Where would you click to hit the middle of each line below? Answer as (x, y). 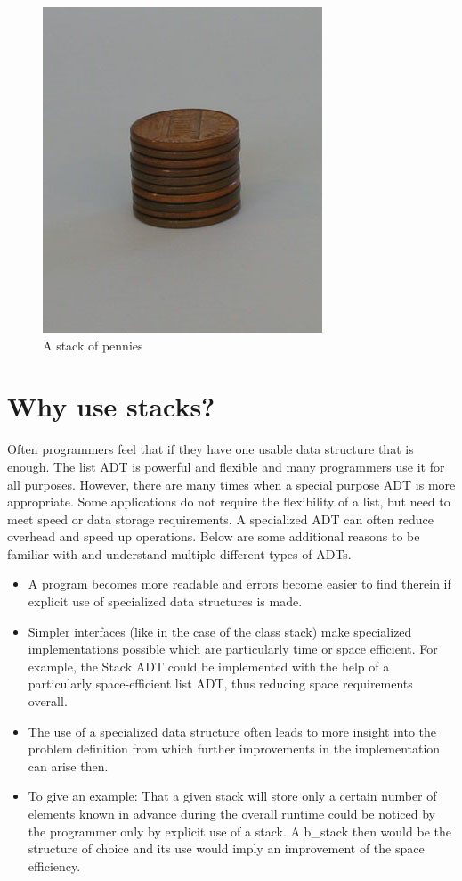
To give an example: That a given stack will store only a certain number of (232, 796)
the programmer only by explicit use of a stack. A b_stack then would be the (239, 831)
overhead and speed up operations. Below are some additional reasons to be (214, 536)
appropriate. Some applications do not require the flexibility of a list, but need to (229, 502)
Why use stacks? (111, 406)
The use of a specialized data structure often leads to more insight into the (232, 731)
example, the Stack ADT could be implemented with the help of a (209, 666)
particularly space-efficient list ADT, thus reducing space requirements (220, 683)
